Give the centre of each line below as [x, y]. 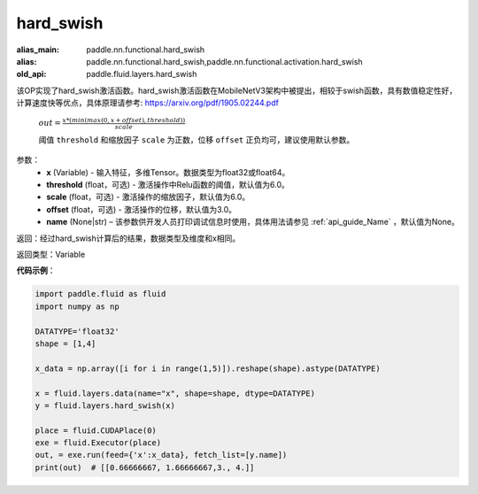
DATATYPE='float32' [77, 331]
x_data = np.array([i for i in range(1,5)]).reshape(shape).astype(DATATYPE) [208, 368]
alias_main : [38, 50]
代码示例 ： [36, 271]
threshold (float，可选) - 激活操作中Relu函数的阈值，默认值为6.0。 [168, 185]
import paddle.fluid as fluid [100, 294]
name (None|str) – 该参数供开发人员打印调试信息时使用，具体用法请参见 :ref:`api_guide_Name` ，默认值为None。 [253, 222]
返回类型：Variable [51, 255]
